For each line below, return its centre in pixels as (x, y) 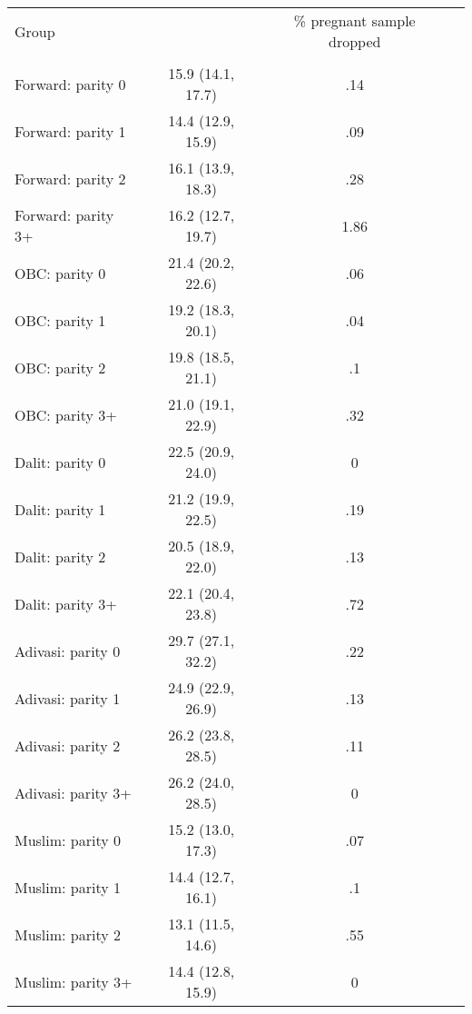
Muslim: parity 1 (68, 887)
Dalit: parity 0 (60, 462)
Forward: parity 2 (70, 178)
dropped (355, 41)
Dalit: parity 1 (60, 509)
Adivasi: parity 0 (68, 651)
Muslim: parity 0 (68, 840)
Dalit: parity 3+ (66, 603)
